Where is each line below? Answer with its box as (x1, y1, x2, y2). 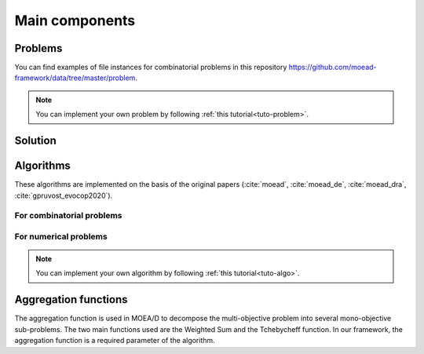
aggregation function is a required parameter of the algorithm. (14, 336, 215, 345)
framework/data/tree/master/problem (14, 73, 136, 82)
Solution (14, 134, 57, 148)
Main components (14, 12, 136, 29)
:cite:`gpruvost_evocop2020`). (14, 191, 113, 200)
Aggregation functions (14, 293, 129, 306)
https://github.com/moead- (288, 63, 377, 72)
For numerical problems (14, 231, 108, 242)
